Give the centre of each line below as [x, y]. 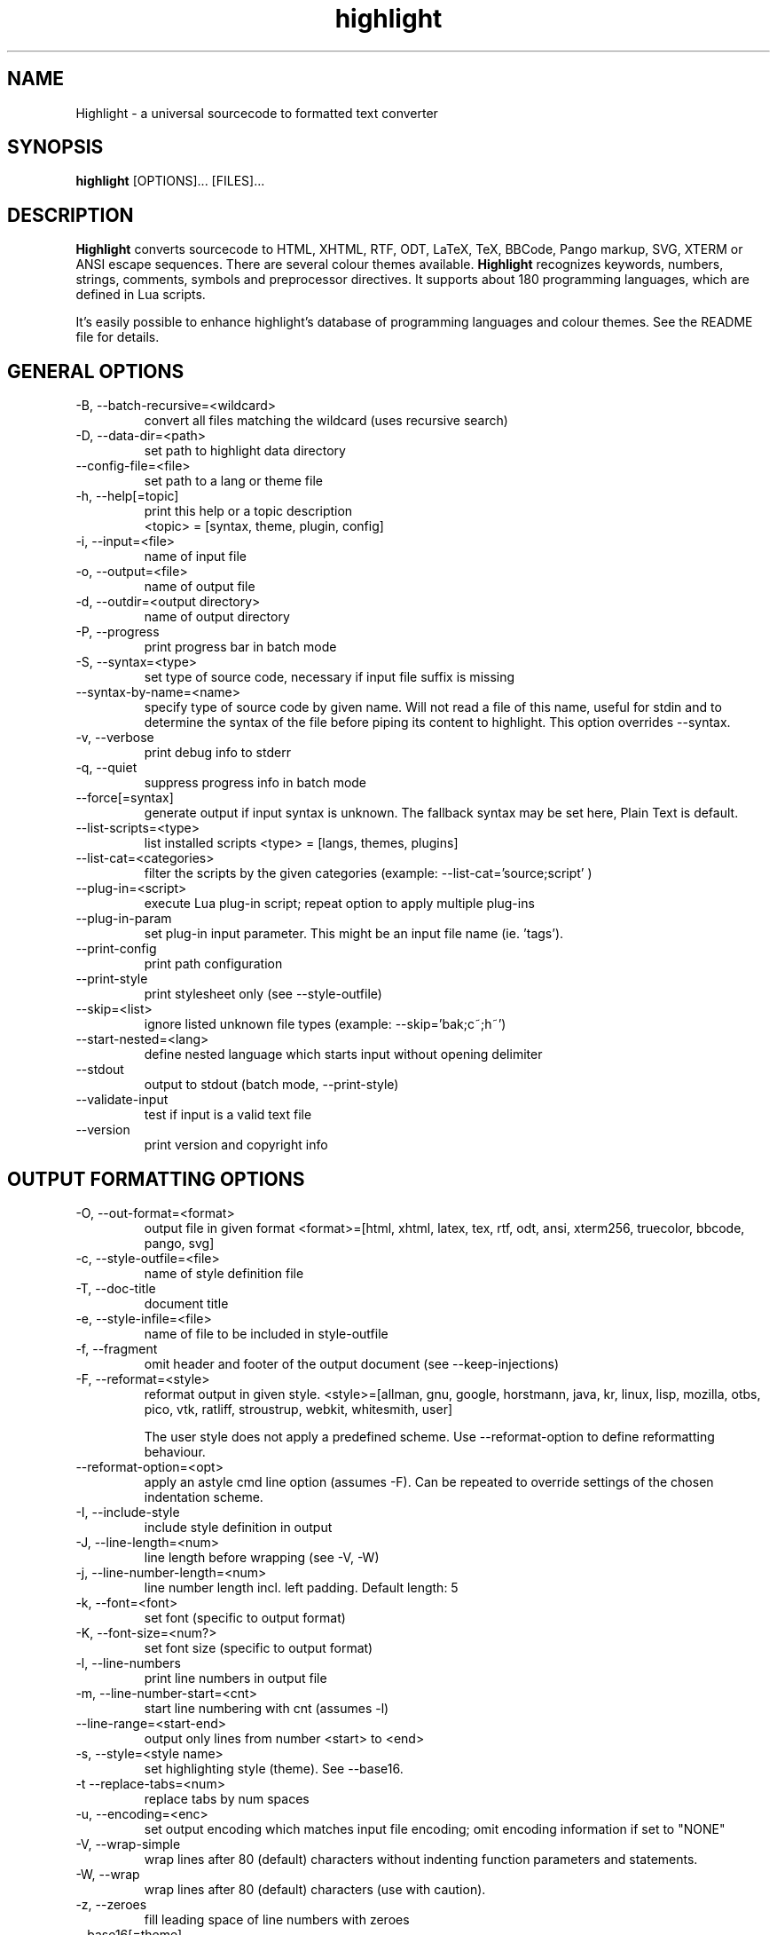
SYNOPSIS [55, 147]
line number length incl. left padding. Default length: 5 [301, 1587]
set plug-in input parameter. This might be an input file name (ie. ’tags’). [354, 934]
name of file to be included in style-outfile [266, 1333]
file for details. [118, 337]
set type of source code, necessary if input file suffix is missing [330, 677]
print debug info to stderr [217, 753]
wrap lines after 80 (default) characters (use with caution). [315, 1889]
